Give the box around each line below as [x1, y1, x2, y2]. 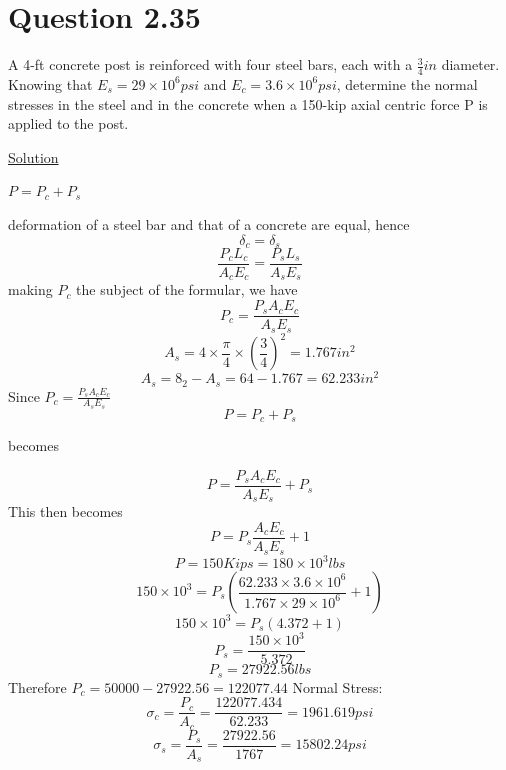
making [8, 279, 53, 300]
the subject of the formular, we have [76, 279, 298, 300]
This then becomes [8, 501, 123, 522]
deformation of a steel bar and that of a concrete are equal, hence [8, 213, 410, 234]
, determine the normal [336, 73, 478, 94]
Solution [8, 146, 59, 167]
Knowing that [8, 73, 93, 94]
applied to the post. [8, 113, 129, 134]
